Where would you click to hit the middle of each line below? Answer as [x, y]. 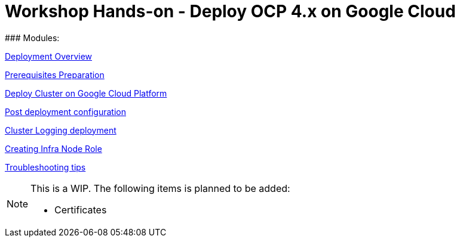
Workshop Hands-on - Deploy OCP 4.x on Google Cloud [230, 11]
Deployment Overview [49, 56]
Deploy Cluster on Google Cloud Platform [86, 93]
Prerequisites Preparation [55, 75]
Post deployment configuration [65, 111]
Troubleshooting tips [45, 167]
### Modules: [32, 38]
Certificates [81, 210]
